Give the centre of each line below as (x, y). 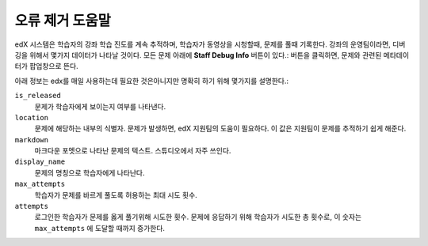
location (32, 117)
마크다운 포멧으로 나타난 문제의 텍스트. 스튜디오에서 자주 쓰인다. (133, 151)
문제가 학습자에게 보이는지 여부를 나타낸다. (100, 106)
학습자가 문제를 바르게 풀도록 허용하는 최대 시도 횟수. (116, 195)
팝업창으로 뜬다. (53, 66)
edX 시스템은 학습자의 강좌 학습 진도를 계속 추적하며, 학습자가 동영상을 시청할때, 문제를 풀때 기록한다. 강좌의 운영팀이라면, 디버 (210, 44)
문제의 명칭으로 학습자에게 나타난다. (90, 172)
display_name (40, 162)
